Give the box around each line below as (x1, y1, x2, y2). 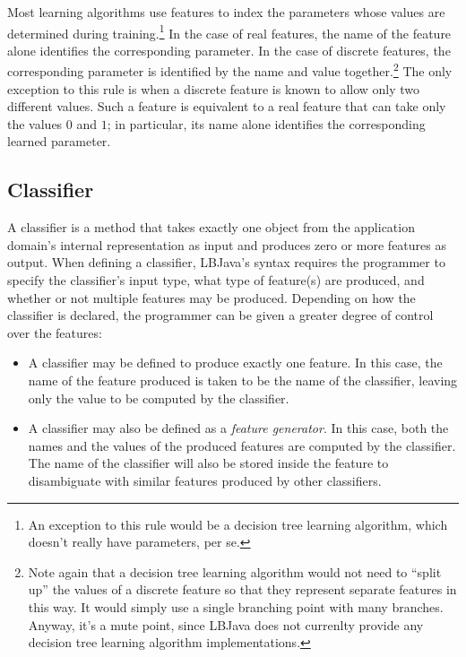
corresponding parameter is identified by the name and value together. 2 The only (7, 59, 453, 81)
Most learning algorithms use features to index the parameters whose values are (7, 3, 445, 21)
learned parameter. (7, 132, 111, 151)
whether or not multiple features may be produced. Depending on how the (7, 288, 416, 307)
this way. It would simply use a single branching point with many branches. (28, 597, 444, 616)
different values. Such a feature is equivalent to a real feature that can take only (7, 97, 446, 116)
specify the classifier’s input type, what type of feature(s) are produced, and (7, 271, 425, 290)
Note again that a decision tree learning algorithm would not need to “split (28, 562, 442, 581)
